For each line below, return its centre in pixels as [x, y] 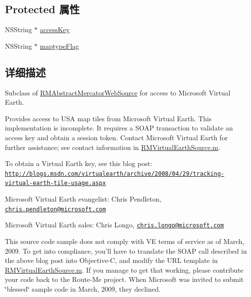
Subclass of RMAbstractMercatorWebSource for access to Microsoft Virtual [118, 92]
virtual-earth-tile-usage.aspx [55, 183]
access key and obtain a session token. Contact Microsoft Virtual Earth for [117, 137]
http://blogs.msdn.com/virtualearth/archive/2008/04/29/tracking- [115, 174]
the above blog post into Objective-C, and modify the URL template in [111, 260]
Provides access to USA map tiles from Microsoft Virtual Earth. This [108, 118]
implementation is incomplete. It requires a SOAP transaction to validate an [119, 128]
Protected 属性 [42, 9]
